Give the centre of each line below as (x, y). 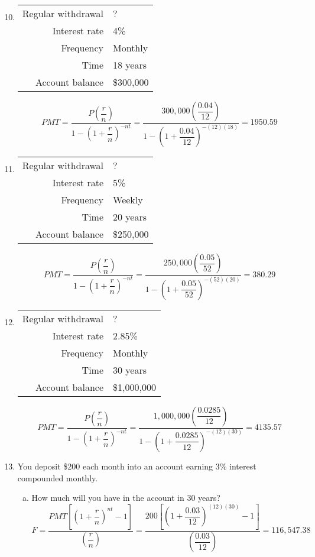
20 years (130, 217)
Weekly (128, 200)
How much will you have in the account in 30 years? (126, 498)
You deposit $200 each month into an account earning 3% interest (137, 466)
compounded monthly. (58, 477)
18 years (130, 65)
